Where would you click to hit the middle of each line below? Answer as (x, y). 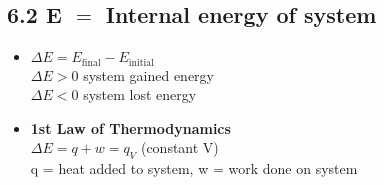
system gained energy (148, 74)
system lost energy (140, 94)
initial (141, 62)
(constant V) (179, 147)
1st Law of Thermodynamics (130, 127)
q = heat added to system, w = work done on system (194, 168)
